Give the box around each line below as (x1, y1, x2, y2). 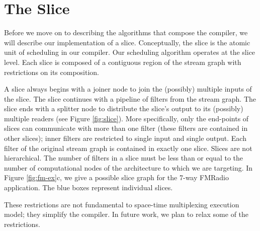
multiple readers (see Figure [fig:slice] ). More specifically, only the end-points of (4, 113, 249, 123)
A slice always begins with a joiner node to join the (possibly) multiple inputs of (4, 84, 252, 94)
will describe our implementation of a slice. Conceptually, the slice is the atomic (4, 37, 250, 47)
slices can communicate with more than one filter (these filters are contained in (4, 123, 248, 133)
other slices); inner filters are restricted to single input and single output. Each (4, 133, 246, 143)
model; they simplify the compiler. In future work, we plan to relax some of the (4, 209, 249, 219)
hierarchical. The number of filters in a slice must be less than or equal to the (4, 152, 243, 163)
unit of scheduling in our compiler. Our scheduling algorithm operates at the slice (4, 47, 255, 57)
